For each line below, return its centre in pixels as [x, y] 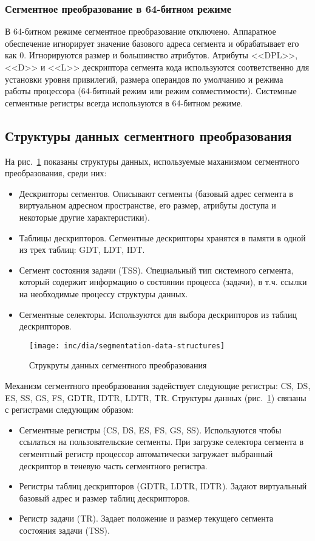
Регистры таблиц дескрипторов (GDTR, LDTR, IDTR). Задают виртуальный [163, 486]
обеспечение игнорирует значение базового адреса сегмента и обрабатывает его [152, 43]
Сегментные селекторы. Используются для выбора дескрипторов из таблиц [158, 314]
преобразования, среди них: [56, 173]
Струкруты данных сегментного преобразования [118, 365]
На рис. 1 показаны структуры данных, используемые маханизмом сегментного [152, 161]
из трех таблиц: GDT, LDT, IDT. [82, 250]
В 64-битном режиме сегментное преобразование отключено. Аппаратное [141, 31]
